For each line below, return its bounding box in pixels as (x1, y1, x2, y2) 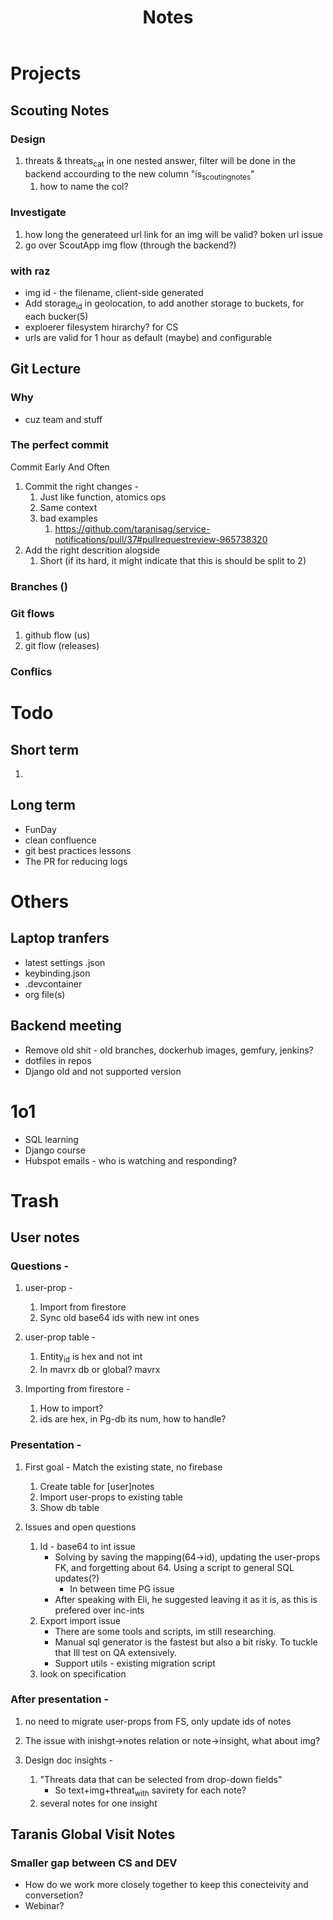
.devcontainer (24, 977, 83, 990)
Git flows (10, 606, 55, 620)
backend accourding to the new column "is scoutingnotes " (24, 167, 255, 182)
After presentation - (10, 1692, 110, 1706)
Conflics (10, 664, 53, 678)
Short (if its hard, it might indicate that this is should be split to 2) (39, 554, 307, 566)
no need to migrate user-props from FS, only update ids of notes (24, 1715, 292, 1727)
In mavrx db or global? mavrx (39, 1364, 161, 1376)
